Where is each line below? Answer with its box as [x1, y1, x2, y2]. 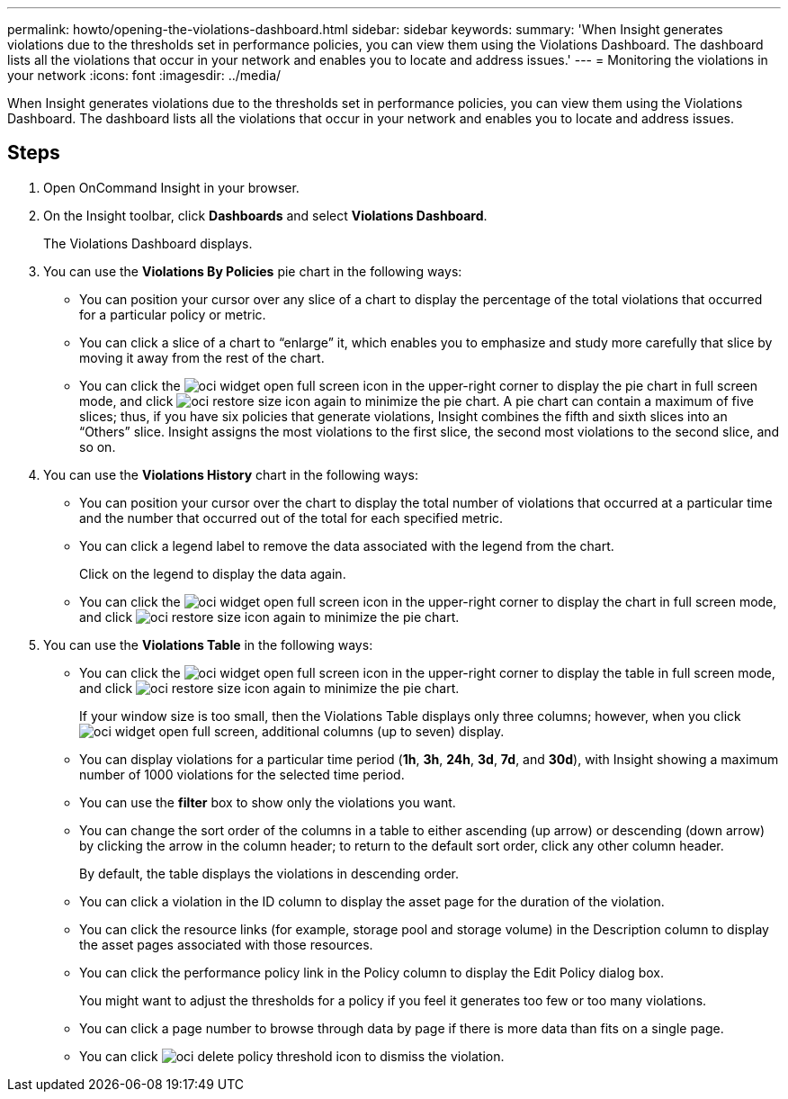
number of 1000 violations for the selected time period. [79, 766, 405, 782]
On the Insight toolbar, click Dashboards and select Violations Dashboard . [43, 207, 488, 223]
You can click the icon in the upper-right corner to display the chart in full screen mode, [79, 593, 777, 609]
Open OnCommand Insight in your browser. [43, 179, 300, 195]
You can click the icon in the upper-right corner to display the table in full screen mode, [79, 664, 775, 680]
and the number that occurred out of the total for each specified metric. [79, 509, 504, 526]
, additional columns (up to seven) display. [254, 723, 505, 739]
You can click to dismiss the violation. [79, 1048, 505, 1064]
